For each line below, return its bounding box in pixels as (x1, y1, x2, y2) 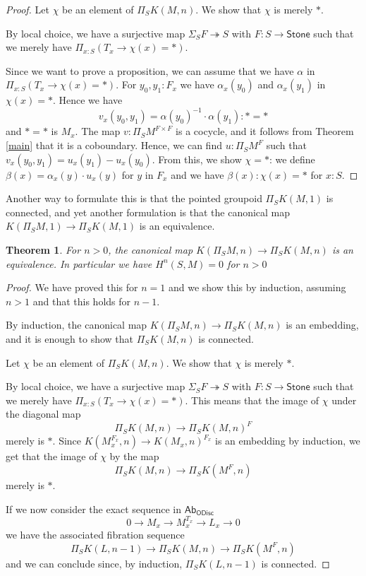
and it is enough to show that (6, 331, 133, 346)
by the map (109, 449, 159, 464)
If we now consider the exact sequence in (6, 501, 182, 516)
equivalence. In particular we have (6, 256, 152, 271)
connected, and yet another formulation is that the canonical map (6, 204, 291, 219)
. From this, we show (152, 151, 242, 166)
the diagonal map (6, 406, 81, 421)
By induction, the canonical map (6, 317, 147, 332)
